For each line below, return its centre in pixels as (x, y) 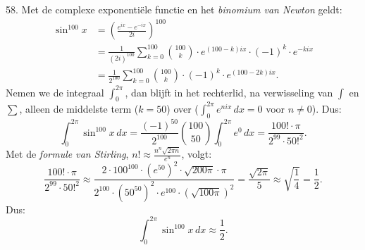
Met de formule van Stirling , (67, 154)
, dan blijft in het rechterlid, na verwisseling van (229, 92)
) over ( (182, 108)
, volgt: (197, 154)
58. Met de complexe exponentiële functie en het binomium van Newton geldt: (174, 9)
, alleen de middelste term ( (79, 108)
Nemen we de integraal (55, 92)
